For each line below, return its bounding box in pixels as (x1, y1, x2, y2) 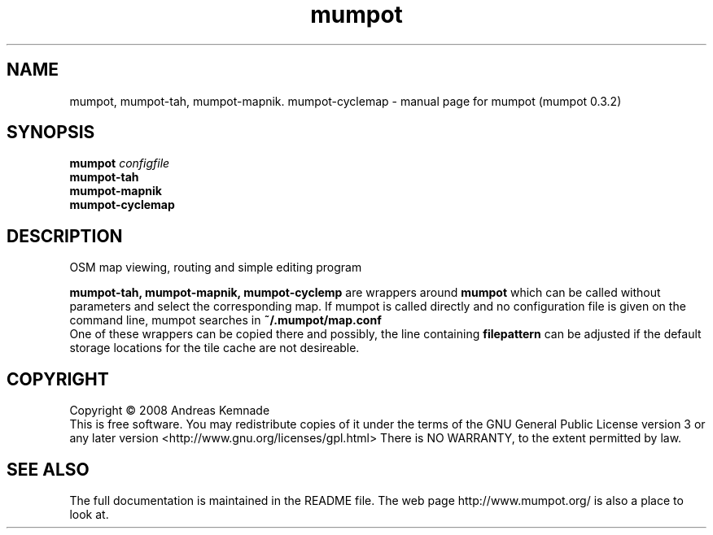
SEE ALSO (7, 459, 90, 480)
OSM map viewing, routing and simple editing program (69, 260, 362, 275)
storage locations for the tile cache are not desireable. (69, 341, 360, 355)
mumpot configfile (69, 156, 170, 171)
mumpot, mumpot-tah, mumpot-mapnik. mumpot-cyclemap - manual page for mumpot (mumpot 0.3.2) (69, 94, 622, 108)
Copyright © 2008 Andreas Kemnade (69, 403, 270, 418)
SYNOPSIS (7, 122, 95, 143)
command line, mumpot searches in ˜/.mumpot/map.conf (69, 313, 382, 328)
